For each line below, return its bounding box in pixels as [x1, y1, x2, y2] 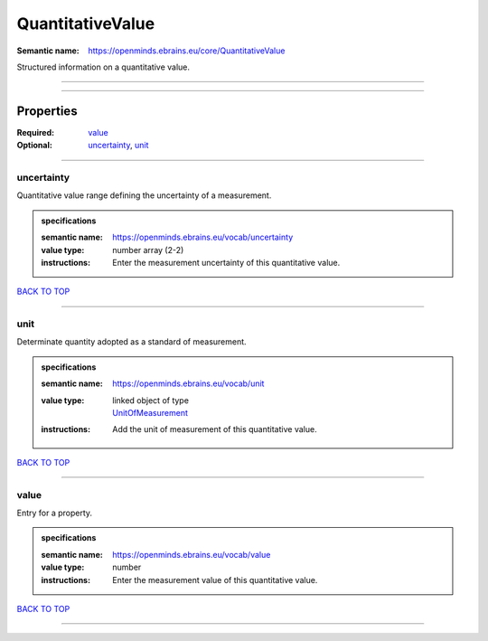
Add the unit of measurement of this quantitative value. [112, 424, 317, 435]
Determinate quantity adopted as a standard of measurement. [16, 336, 248, 347]
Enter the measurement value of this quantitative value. [112, 574, 318, 585]
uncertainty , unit [88, 140, 149, 151]
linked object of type [112, 394, 190, 406]
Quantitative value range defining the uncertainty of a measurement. [16, 190, 272, 201]
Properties [16, 103, 78, 118]
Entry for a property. [16, 507, 93, 518]
